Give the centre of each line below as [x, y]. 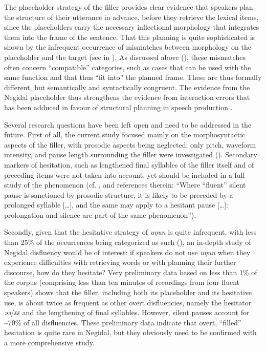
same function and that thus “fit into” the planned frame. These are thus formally [133, 77]
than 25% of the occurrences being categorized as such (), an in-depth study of [128, 242]
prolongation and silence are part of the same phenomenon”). [100, 214]
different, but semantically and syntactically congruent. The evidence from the [127, 87]
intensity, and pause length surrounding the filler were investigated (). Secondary [131, 154]
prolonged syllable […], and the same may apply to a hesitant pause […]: [116, 205]
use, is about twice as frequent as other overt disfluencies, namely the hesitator [128, 302]
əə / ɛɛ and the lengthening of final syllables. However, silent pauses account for [127, 312]
